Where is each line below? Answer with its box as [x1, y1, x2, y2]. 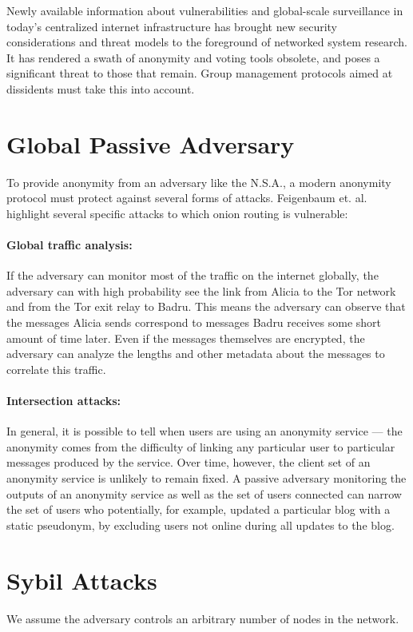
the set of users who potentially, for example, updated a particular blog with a [6, 501, 391, 518]
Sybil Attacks [6, 563, 157, 596]
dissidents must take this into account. [6, 80, 195, 97]
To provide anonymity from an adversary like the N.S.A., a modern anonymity [6, 173, 391, 190]
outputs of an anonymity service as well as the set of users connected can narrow [6, 485, 402, 502]
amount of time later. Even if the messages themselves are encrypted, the [6, 329, 365, 346]
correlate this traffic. [6, 360, 106, 377]
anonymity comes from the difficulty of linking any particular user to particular [6, 438, 395, 455]
